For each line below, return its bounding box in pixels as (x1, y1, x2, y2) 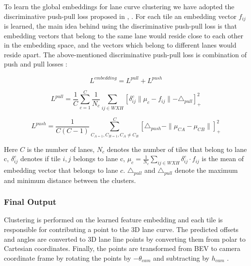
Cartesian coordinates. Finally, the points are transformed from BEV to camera (4, 243, 241, 253)
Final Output (4, 196, 57, 208)
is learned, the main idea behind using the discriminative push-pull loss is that (4, 21, 237, 31)
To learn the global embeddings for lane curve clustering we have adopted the (4, 1, 235, 11)
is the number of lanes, (27, 144, 95, 154)
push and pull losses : (4, 59, 67, 69)
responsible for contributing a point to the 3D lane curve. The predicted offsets (4, 224, 239, 234)
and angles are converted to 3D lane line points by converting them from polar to (4, 233, 246, 244)
